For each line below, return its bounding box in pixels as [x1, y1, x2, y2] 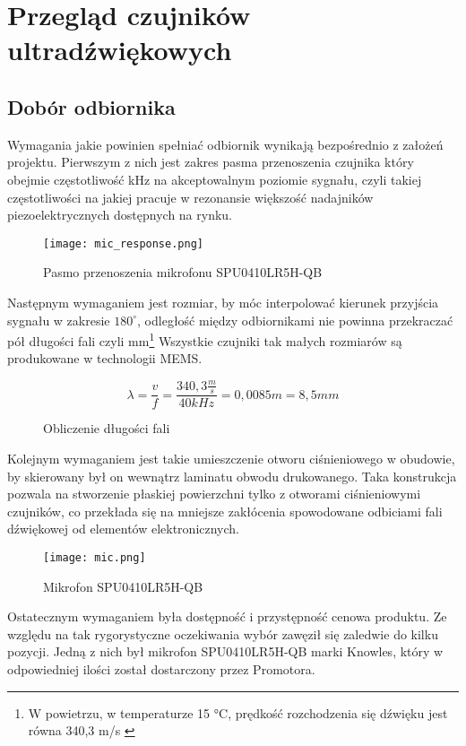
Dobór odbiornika [7, 92, 176, 120]
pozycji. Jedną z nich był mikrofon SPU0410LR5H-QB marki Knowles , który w [7, 642, 444, 661]
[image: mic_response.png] [43, 237, 203, 250]
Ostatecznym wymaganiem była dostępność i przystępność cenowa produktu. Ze [7, 607, 447, 626]
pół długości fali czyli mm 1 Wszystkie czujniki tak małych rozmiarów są [7, 329, 402, 350]
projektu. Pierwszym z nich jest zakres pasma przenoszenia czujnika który [7, 152, 414, 171]
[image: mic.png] [43, 551, 146, 564]
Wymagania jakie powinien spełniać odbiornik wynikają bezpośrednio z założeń [7, 134, 444, 153]
